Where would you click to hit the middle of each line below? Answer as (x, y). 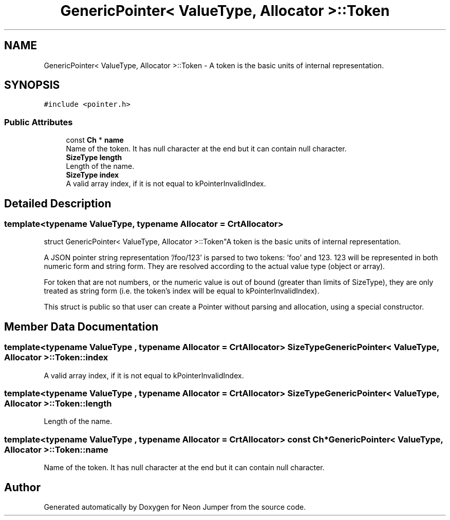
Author (22, 487)
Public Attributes (39, 122)
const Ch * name (95, 140)
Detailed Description (58, 203)
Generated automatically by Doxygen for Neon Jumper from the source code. (175, 507)
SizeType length (94, 158)
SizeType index (92, 175)
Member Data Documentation (81, 326)
